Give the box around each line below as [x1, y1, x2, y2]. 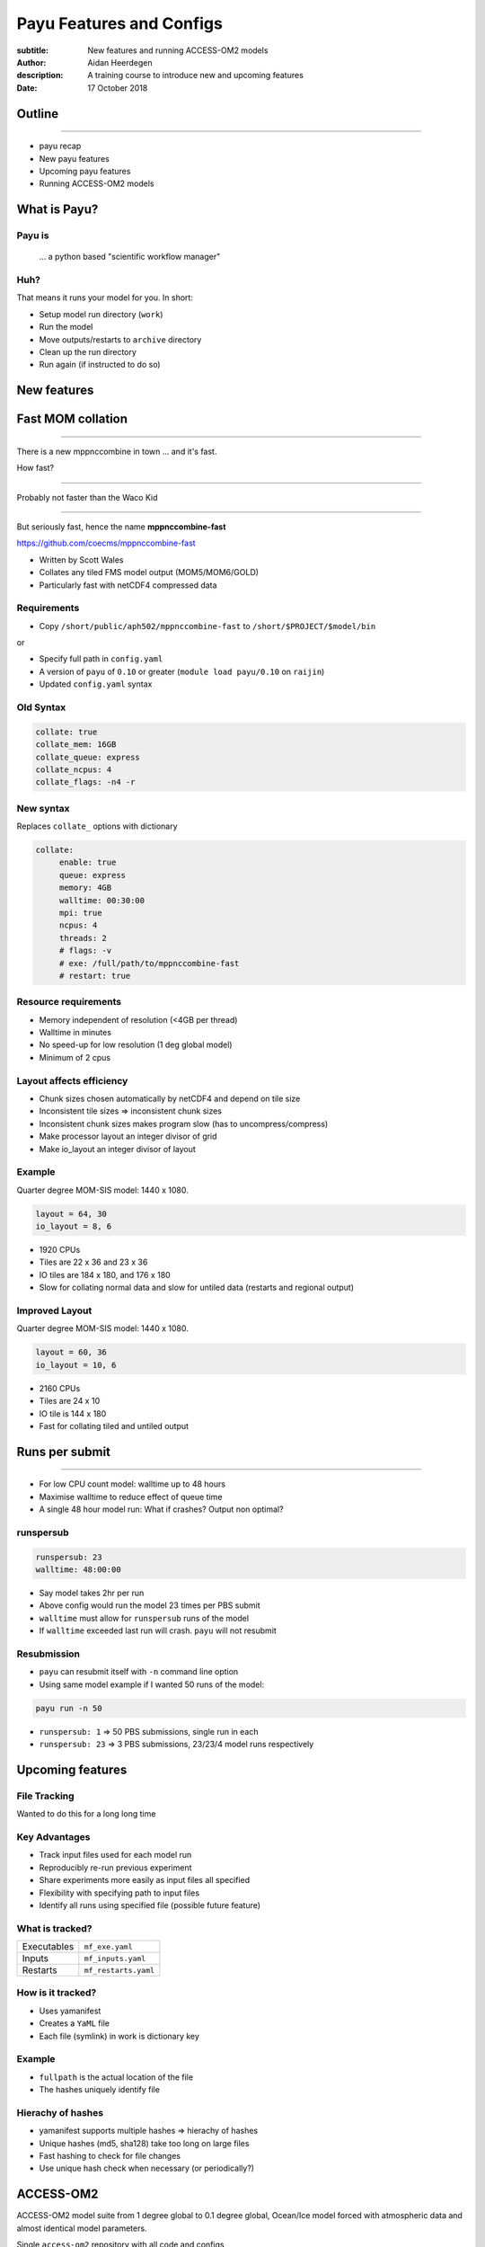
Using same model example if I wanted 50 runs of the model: [39, 1679, 265, 1690]
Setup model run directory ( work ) [39, 308, 163, 319]
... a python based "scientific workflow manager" [39, 252, 221, 262]
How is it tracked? [16, 1986, 97, 1999]
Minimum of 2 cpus [39, 1052, 111, 1062]
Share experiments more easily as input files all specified [39, 1875, 251, 1886]
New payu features [39, 153, 110, 164]
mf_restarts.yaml [84, 1965, 155, 1975]
